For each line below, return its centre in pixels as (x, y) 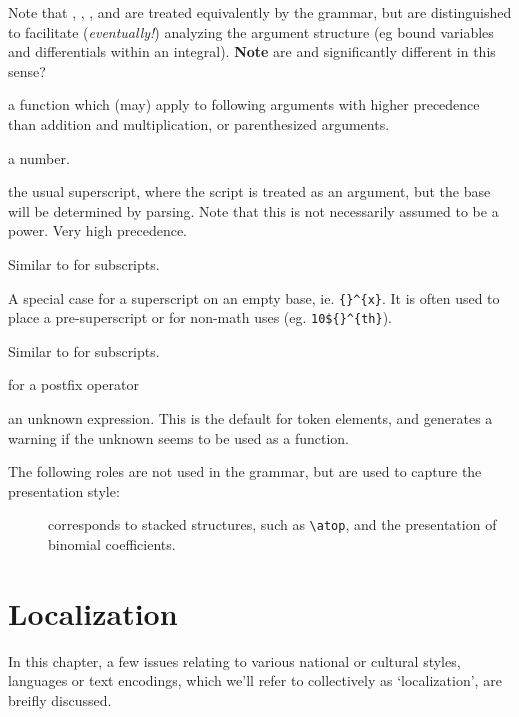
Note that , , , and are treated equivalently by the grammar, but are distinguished (260, 12)
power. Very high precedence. (98, 230)
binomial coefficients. (112, 544)
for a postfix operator (73, 384)
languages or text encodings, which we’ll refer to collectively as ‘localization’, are (255, 680)
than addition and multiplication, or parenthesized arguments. (199, 123)
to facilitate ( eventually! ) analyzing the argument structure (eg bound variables (251, 31)
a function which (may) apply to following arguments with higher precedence (244, 104)
